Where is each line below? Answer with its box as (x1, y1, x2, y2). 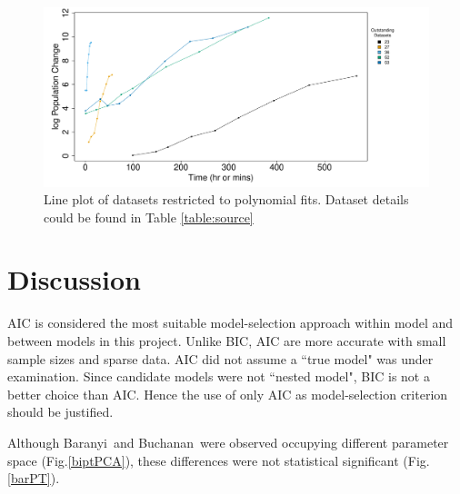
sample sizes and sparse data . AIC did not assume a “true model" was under (7, 349, 434, 368)
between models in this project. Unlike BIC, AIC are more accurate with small (7, 331, 446, 350)
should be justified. (7, 402, 114, 421)
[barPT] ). (7, 469, 60, 488)
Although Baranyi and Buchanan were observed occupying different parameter (7, 432, 449, 451)
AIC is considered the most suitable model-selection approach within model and (7, 313, 454, 332)
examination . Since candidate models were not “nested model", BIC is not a (7, 367, 430, 386)
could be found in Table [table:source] (44, 207, 254, 226)
